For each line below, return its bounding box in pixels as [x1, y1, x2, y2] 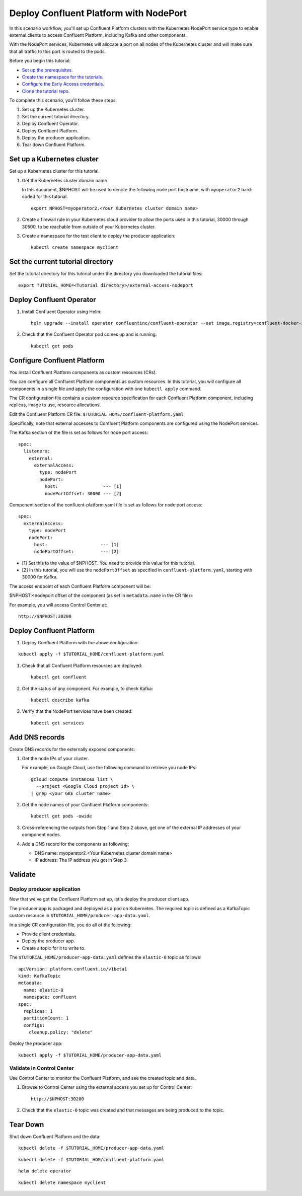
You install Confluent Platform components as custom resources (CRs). [9, 369, 157, 375]
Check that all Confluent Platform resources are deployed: [22, 662, 143, 668]
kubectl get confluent [31, 675, 87, 680]
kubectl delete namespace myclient [18, 1179, 106, 1185]
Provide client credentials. [22, 931, 76, 937]
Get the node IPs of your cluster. [22, 755, 89, 761]
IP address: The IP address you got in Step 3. [34, 857, 128, 863]
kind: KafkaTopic [18, 973, 61, 979]
